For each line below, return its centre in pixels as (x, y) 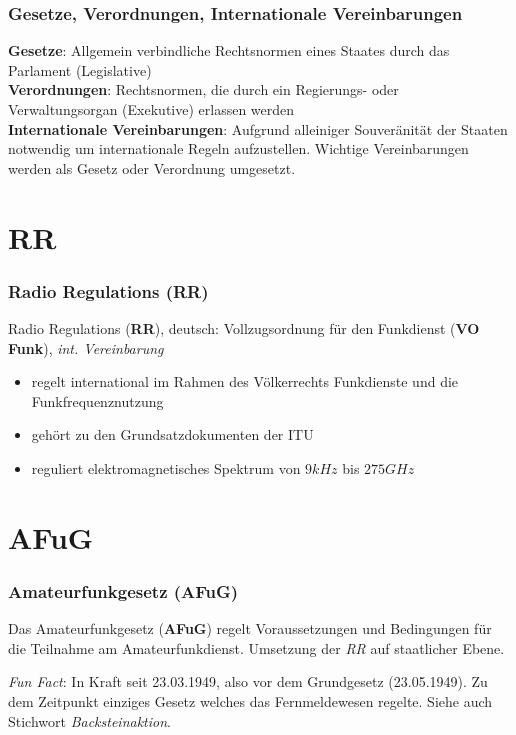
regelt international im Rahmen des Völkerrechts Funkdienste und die (245, 381)
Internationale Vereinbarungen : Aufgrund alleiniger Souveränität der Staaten (258, 128)
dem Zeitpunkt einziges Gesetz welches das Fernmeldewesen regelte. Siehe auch (250, 700)
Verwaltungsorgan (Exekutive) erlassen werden (151, 109)
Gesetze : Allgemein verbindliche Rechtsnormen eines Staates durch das (229, 50)
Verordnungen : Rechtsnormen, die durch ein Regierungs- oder (203, 89)
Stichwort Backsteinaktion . (89, 720)
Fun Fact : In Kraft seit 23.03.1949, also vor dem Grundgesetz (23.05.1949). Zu (248, 681)
